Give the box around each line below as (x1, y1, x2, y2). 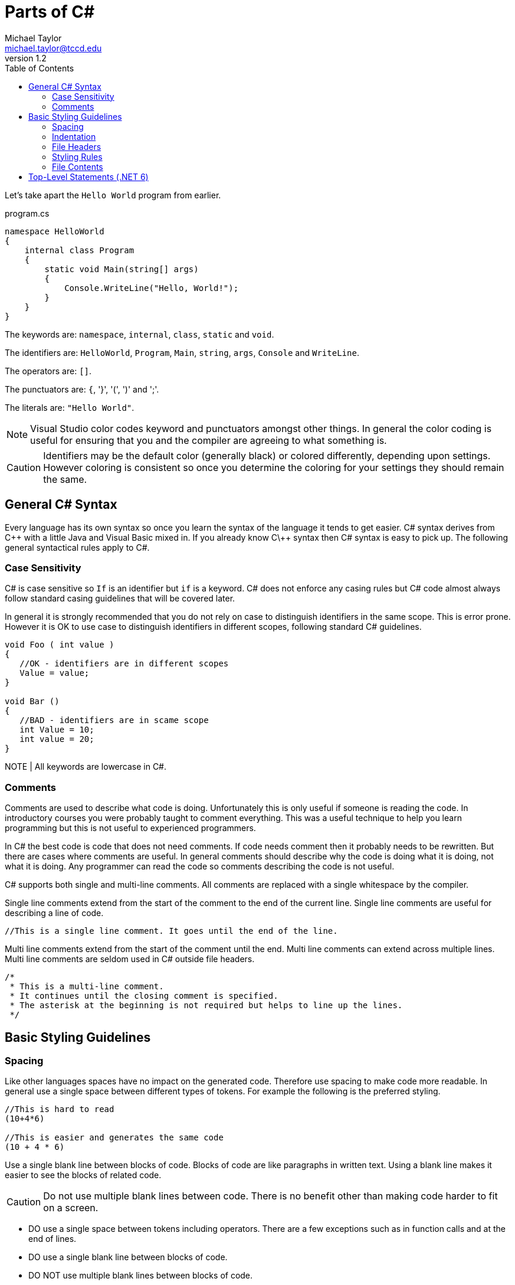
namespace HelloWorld (5, 226, 104, 236)
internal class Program (24, 245, 135, 255)
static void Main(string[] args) (44, 264, 199, 274)
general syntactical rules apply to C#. (5, 542, 150, 552)
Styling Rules (52, 151, 103, 162)
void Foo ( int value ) (5, 640, 114, 650)
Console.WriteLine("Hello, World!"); (64, 283, 239, 293)
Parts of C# (5, 2, 95, 22)
